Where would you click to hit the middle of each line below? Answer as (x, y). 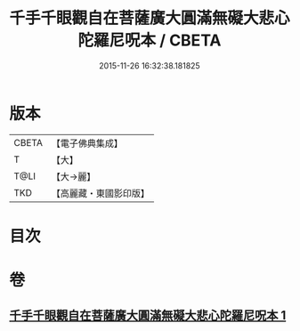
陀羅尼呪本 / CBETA (150, 40)
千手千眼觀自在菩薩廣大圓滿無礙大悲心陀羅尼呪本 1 (148, 315)
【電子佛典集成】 (87, 143)
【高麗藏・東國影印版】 (100, 193)
